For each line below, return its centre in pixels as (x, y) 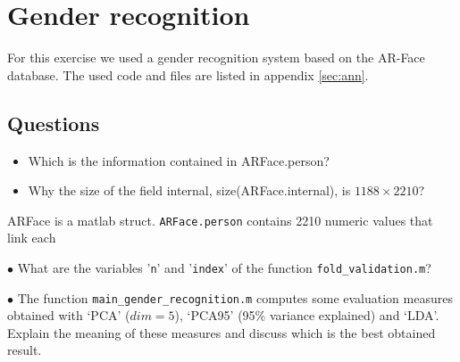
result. (25, 350)
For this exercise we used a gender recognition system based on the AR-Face (216, 58)
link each (32, 238)
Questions (54, 123)
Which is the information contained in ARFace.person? (179, 160)
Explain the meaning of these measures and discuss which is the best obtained (222, 332)
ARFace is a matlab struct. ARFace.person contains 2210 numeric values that (220, 220)
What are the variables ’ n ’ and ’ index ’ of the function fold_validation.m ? (224, 267)
